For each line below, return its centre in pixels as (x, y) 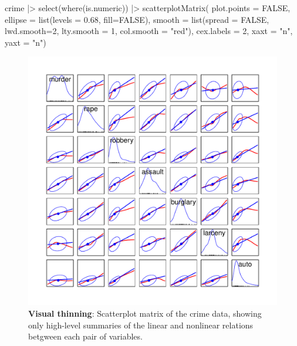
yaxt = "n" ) (26, 42)
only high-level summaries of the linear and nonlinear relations (141, 325)
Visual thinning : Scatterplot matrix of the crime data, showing (145, 313)
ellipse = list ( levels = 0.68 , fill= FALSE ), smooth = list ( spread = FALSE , (137, 19)
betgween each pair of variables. (85, 336)
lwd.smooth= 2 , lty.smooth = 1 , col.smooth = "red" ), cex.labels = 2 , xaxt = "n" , (149, 31)
